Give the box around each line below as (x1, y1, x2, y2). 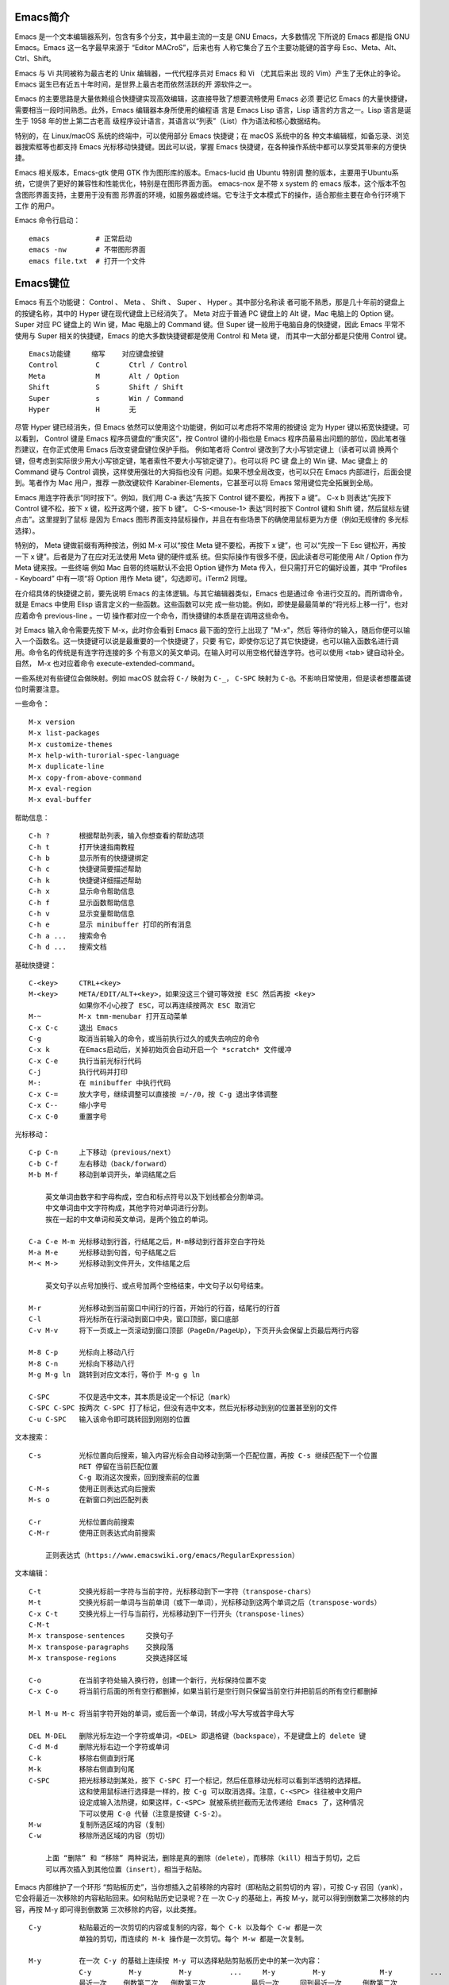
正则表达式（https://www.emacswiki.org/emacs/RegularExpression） (44, 1551, 299, 1560)
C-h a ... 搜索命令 (29, 931, 107, 940)
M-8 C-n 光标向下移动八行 (29, 1359, 135, 1368)
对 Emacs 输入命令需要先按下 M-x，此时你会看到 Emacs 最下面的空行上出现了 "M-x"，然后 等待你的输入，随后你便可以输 (14, 626, 411, 634)
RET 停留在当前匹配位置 (79, 1462, 159, 1470)
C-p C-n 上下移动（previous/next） (29, 1148, 175, 1157)
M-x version (29, 717, 75, 727)
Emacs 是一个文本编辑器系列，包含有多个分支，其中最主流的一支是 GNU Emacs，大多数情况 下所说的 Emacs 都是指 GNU (14, 32, 410, 41)
